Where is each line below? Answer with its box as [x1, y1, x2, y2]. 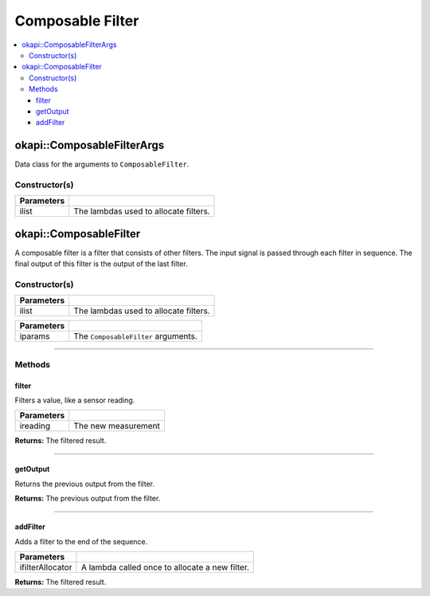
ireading [19, 421, 51, 432]
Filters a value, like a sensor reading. [14, 395, 135, 405]
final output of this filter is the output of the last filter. [14, 259, 188, 269]
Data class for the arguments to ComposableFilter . [14, 159, 190, 169]
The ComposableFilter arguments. [73, 331, 198, 342]
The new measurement [73, 421, 161, 432]
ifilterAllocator [19, 562, 72, 573]
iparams [19, 331, 51, 342]
